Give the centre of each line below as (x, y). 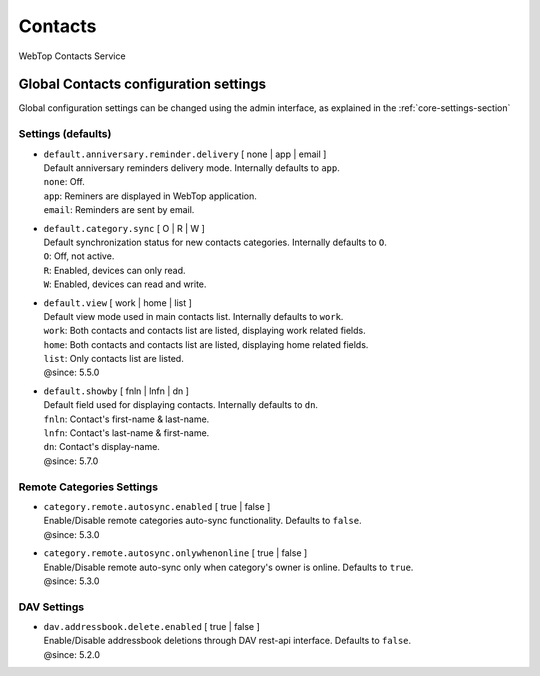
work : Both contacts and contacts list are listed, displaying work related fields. (204, 331)
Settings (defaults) (65, 134)
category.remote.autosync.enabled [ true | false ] (157, 506)
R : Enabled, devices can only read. (114, 270)
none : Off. (64, 182)
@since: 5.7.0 (71, 461)
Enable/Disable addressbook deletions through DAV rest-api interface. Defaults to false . (227, 641)
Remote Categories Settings (88, 487)
